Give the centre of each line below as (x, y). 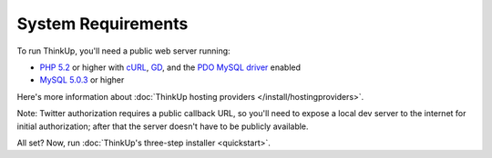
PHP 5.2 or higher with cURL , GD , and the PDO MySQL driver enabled (170, 67)
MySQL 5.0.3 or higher (82, 80)
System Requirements (102, 24)
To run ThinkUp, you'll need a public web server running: (124, 51)
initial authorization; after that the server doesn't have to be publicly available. (163, 126)
